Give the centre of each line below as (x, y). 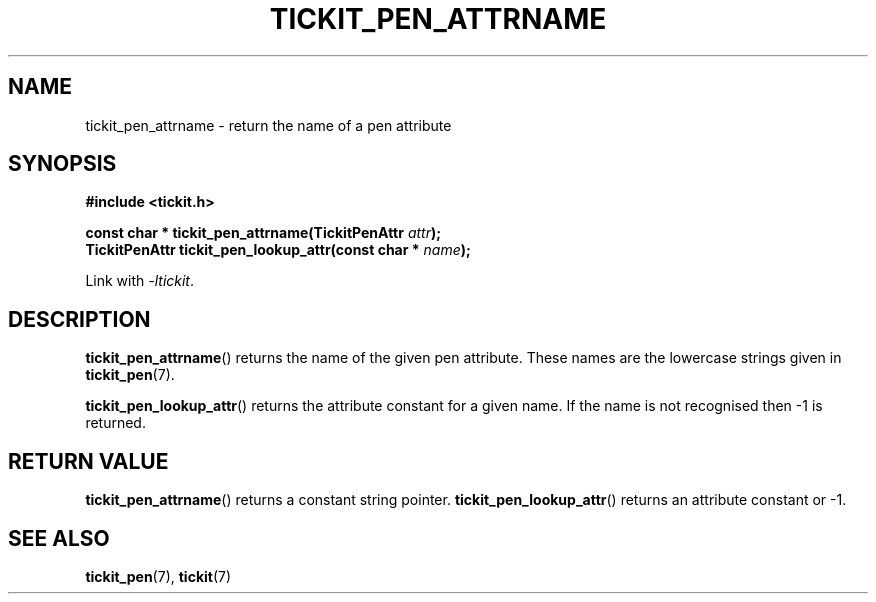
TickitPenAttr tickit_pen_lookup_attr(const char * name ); (278, 250)
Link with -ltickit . (140, 281)
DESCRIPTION (79, 319)
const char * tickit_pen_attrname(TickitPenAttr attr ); (263, 233)
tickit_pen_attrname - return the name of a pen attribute (268, 125)
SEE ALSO (59, 538)
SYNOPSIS (62, 164)
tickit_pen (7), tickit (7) (158, 576)
